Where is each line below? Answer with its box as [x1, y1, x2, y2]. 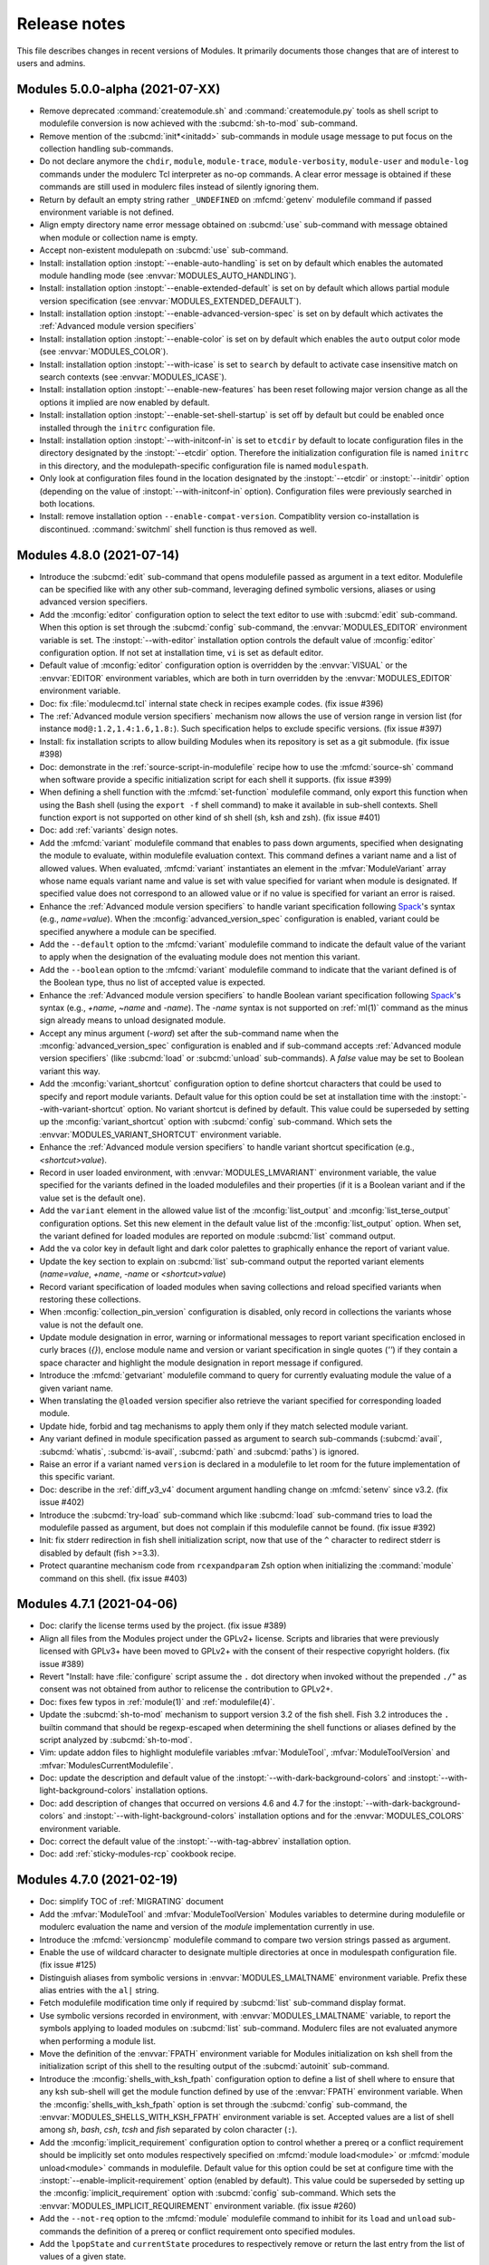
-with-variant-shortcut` [39, 1104, 126, 1114]
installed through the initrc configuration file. [39, 422, 216, 433]
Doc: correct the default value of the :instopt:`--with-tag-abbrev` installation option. [39, 1836, 351, 1847]
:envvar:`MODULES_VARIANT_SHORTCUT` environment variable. [39, 1129, 282, 1140]
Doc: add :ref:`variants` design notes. [39, 824, 178, 835]
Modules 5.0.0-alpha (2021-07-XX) [16, 82, 221, 97]
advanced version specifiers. [39, 596, 149, 607]
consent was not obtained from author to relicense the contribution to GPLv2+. [39, 1683, 333, 1694]
